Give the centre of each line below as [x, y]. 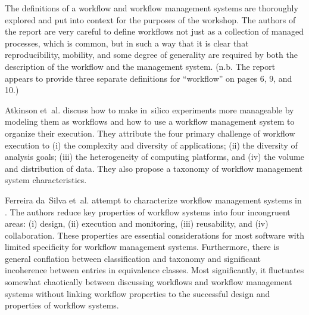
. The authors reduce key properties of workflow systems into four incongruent [148, 211]
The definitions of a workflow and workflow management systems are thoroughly [152, 8]
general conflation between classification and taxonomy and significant [133, 258]
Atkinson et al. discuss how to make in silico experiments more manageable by [149, 109]
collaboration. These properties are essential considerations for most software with [154, 235]
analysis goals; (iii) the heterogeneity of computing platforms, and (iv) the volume [154, 157]
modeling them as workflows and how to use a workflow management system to [150, 121]
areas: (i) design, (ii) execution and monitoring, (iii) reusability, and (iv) [137, 223]
